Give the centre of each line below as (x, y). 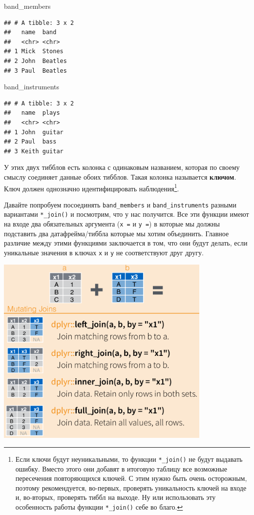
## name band (30, 32)
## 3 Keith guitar (34, 151)
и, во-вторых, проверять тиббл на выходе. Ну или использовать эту (116, 497)
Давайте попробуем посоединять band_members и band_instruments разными (120, 204)
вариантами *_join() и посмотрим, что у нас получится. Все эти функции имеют (127, 214)
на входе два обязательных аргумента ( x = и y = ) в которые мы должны (112, 224)
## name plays (32, 113)
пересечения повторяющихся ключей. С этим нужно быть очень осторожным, (131, 478)
